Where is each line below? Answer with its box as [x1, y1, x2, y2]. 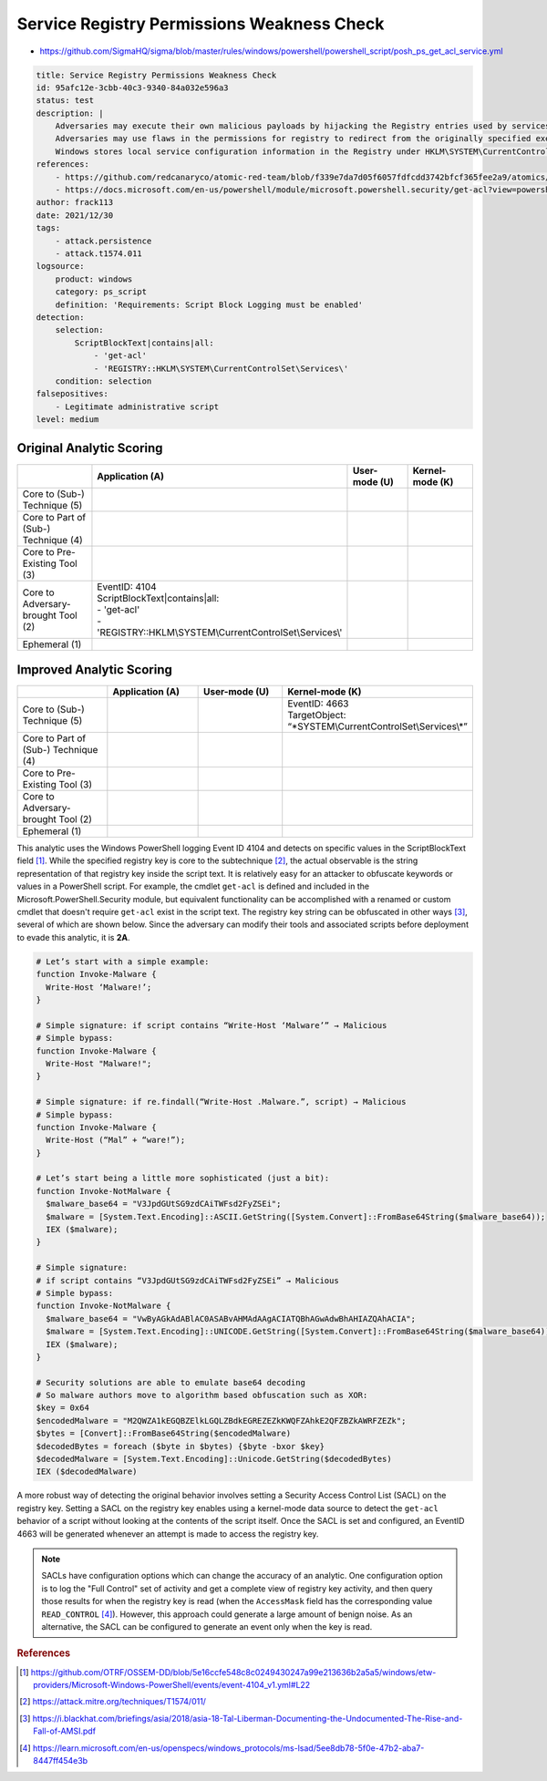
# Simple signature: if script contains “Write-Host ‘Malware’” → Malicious [36, 1020, 387, 1030]
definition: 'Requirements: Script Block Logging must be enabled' [55, 299, 364, 310]
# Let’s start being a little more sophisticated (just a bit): [36, 1173, 330, 1184]
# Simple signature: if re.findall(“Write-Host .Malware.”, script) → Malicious [36, 1096, 407, 1107]
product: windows [55, 273, 133, 284]
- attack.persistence [55, 235, 152, 246]
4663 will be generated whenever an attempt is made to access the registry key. [16, 1528, 319, 1539]
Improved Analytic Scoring [16, 662, 172, 677]
